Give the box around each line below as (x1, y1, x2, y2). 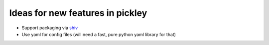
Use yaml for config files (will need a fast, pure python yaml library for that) (21, 31, 176, 37)
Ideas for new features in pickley (9, 7, 147, 18)
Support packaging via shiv (21, 25, 78, 31)
